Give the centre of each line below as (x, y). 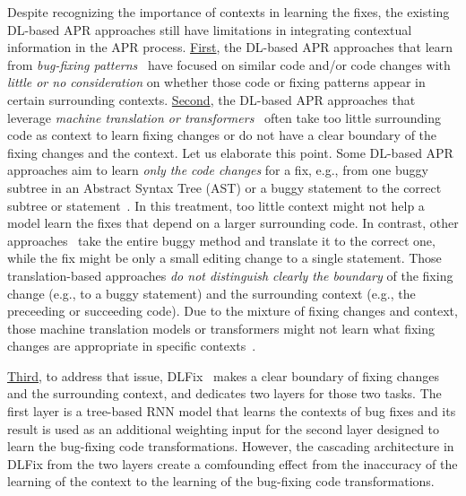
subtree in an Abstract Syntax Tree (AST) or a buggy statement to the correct (224, 187)
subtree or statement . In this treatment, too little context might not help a (216, 205)
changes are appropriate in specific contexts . (132, 346)
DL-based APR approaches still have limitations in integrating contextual (210, 29)
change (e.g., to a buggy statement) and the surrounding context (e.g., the (211, 293)
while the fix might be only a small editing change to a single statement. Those (224, 258)
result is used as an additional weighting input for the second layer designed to (224, 428)
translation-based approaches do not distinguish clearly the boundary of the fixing (230, 275)
